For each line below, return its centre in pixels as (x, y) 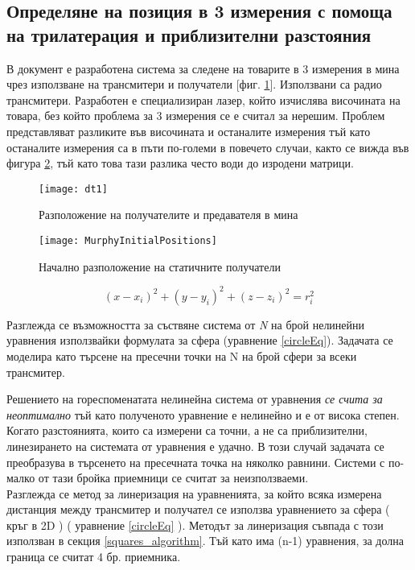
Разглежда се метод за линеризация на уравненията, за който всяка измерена (194, 493)
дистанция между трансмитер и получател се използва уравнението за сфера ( (198, 509)
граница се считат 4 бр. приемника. (94, 557)
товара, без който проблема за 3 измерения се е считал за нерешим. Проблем (196, 116)
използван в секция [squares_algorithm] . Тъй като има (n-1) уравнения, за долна (205, 541)
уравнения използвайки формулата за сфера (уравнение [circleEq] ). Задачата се (200, 340)
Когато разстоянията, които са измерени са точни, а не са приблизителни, (187, 430)
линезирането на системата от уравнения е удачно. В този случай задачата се (195, 446)
